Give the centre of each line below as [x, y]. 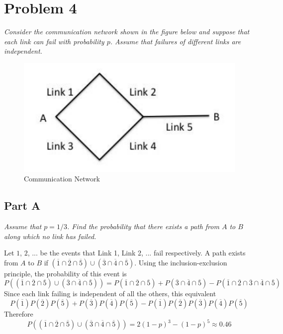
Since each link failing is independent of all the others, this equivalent [110, 293]
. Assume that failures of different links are [176, 41]
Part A [22, 206]
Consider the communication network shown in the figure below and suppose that [127, 32]
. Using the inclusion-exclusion [181, 262]
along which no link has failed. [50, 236]
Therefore [19, 313]
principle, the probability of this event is [65, 273]
